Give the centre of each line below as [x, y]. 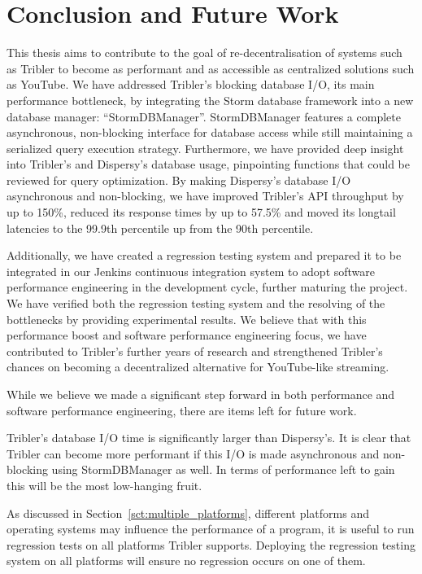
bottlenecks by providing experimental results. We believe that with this [187, 319]
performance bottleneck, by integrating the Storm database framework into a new [210, 100]
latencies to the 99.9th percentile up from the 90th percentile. [160, 228]
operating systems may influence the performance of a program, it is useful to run [211, 529]
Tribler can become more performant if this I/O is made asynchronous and [193, 453]
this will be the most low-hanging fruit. [104, 485]
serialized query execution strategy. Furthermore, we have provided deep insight [205, 148]
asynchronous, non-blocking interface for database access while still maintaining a [210, 132]
